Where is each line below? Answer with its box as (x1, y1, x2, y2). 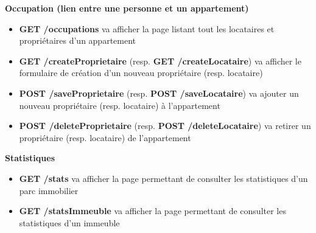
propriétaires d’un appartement (19, 34, 136, 47)
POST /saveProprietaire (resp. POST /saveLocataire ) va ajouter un (19, 86, 299, 99)
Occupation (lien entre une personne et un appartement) (5, 2, 249, 14)
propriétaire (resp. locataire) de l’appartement (19, 131, 191, 144)
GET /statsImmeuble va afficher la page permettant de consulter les (19, 204, 286, 217)
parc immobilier (19, 184, 79, 196)
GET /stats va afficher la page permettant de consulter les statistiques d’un (19, 172, 308, 184)
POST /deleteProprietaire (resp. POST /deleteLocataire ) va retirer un (19, 119, 311, 132)
